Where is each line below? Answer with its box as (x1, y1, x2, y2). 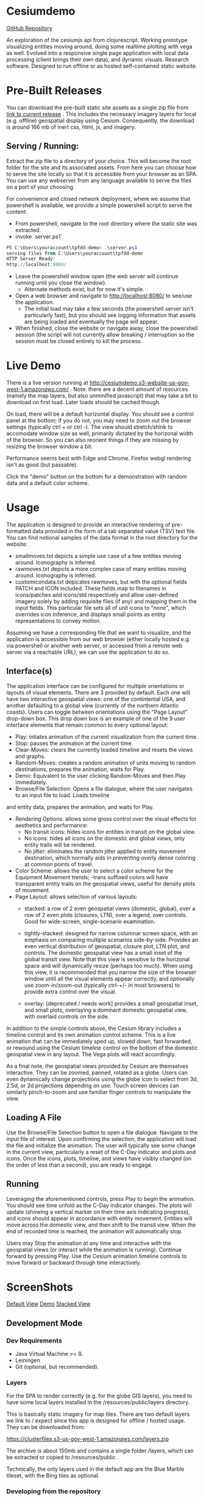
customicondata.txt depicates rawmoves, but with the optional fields (15, 578, 188, 585)
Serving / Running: (6, 141, 79, 151)
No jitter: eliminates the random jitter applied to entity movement (24, 847, 186, 855)
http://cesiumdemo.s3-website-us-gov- (89, 379, 190, 386)
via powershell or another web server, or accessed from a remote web (6, 642, 183, 650)
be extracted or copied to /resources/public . (6, 1454, 119, 1461)
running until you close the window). (15, 279, 107, 286)
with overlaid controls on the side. (24, 1012, 110, 1020)
